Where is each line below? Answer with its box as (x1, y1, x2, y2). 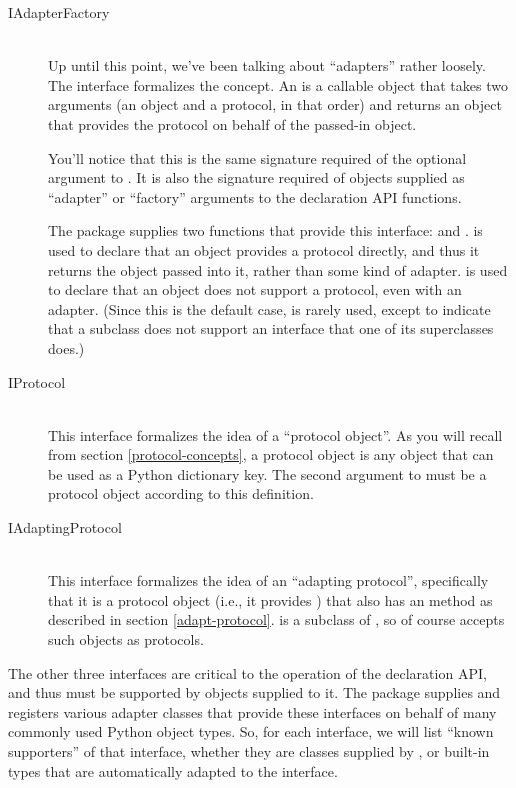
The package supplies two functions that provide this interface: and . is (48, 220, 483, 241)
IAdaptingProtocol (8, 517, 122, 538)
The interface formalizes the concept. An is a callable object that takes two (48, 74, 508, 95)
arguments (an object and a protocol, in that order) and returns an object (48, 94, 502, 115)
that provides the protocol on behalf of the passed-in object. (48, 113, 417, 134)
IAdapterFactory (8, 2, 110, 22)
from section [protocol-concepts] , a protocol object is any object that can (48, 444, 494, 465)
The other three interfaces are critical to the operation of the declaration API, (8, 662, 487, 683)
